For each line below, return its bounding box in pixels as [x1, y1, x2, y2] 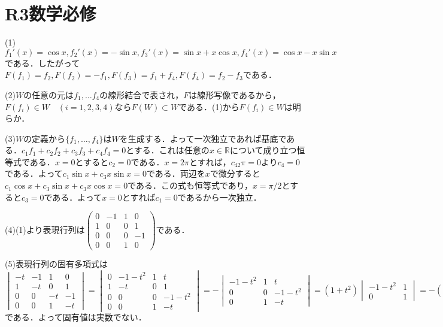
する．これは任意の [133, 144, 210, 156]
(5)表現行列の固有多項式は [5, 258, 108, 270]
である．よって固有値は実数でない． [5, 311, 147, 323]
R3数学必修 [5, 1, 96, 26]
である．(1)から [178, 100, 239, 113]
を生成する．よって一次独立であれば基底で [119, 132, 287, 144]
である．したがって [5, 56, 80, 69]
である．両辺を [146, 167, 205, 180]
